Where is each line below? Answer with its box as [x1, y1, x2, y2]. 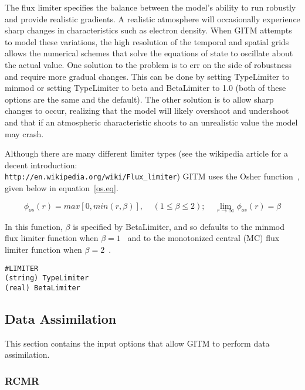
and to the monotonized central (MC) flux [127, 232, 280, 244]
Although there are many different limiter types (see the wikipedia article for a [5, 147, 288, 160]
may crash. [5, 127, 44, 140]
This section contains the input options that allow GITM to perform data [5, 337, 270, 349]
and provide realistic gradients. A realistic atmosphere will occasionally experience [5, 12, 300, 25]
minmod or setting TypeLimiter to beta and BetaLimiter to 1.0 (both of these [5, 82, 286, 94]
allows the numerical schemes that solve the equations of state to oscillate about [5, 47, 293, 59]
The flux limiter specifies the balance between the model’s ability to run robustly [5, 1, 296, 13]
